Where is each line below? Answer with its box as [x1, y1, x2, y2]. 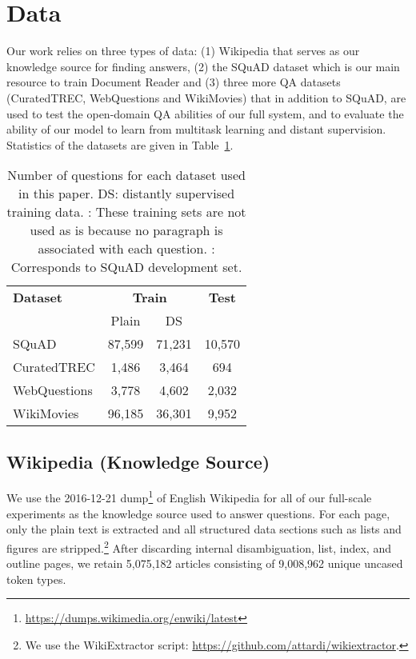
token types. [6, 570, 66, 587]
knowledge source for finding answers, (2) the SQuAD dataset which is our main [6, 58, 400, 74]
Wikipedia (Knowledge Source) [6, 449, 270, 473]
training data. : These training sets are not [6, 202, 246, 222]
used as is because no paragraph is [30, 221, 223, 240]
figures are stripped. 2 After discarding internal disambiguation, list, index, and [6, 537, 391, 556]
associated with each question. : [38, 239, 215, 258]
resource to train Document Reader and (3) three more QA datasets [6, 74, 341, 90]
